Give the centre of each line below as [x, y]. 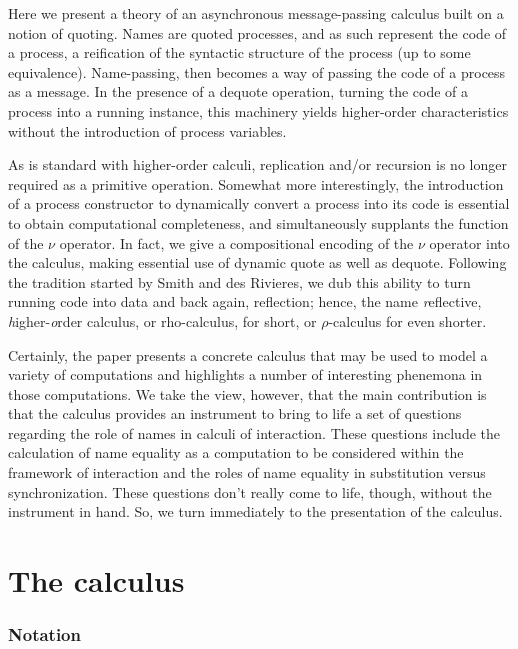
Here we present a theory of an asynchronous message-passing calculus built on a [256, 13]
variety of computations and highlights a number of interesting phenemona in [245, 374]
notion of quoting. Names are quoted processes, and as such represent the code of [257, 32]
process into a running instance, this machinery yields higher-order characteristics [258, 110]
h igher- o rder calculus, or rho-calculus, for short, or [162, 320]
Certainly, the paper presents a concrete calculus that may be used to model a [248, 354]
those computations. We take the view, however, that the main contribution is [247, 393]
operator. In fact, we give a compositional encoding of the [236, 242]
